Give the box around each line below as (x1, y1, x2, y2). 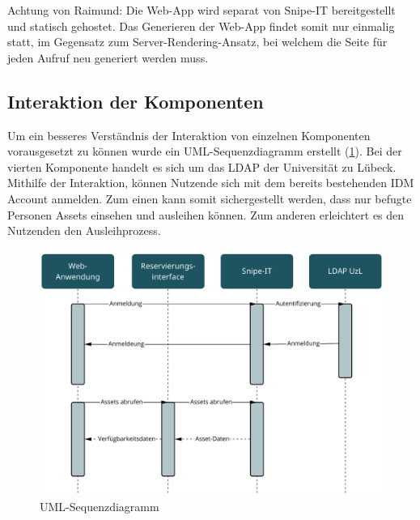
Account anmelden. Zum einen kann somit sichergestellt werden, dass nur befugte (7, 190, 412, 207)
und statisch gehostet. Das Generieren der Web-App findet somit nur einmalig (7, 17, 395, 34)
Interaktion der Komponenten (7, 88, 264, 113)
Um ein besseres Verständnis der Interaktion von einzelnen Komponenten (7, 126, 371, 143)
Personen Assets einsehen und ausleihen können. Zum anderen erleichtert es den (7, 206, 405, 223)
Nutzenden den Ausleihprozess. (7, 222, 161, 239)
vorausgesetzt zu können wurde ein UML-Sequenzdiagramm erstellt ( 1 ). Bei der (7, 143, 402, 160)
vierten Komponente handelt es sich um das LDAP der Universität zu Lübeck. (7, 158, 397, 175)
